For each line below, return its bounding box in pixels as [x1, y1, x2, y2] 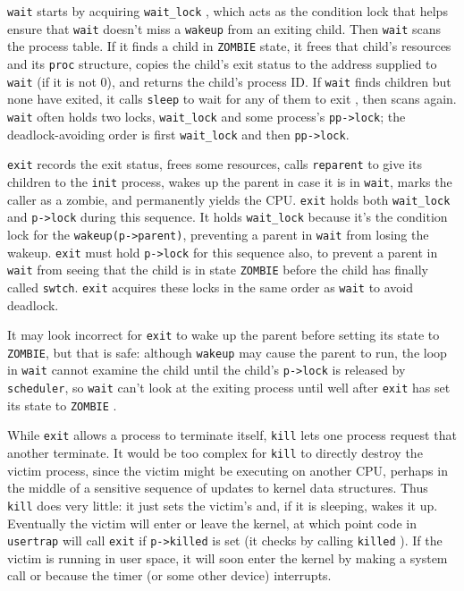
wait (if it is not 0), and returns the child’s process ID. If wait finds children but [7, 72, 451, 90]
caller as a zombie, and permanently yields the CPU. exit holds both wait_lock [7, 190, 451, 208]
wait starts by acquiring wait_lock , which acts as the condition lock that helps [7, 2, 448, 20]
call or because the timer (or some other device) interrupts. [7, 566, 332, 585]
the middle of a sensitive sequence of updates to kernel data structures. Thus [7, 478, 428, 497]
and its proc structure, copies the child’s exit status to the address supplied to [7, 54, 437, 72]
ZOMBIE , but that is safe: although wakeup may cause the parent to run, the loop [7, 342, 447, 361]
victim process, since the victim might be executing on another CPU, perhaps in [7, 460, 448, 479]
